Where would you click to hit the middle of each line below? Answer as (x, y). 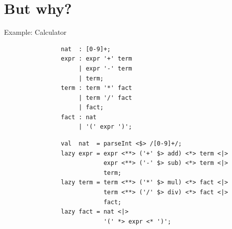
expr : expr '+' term (96, 59)
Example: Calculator (35, 32)
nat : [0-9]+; (86, 49)
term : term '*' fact (96, 88)
